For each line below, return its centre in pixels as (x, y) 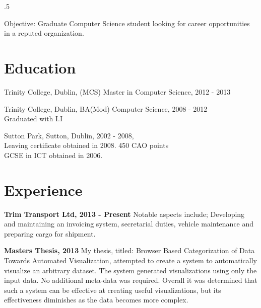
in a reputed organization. (44, 33)
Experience (43, 189)
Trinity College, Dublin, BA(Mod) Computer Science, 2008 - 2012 (106, 108)
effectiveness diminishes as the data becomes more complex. (96, 300)
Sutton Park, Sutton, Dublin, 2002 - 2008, (69, 135)
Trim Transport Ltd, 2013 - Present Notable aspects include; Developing (124, 214)
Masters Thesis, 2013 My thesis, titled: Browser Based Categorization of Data (129, 250)
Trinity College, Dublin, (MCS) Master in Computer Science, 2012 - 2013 (117, 91)
